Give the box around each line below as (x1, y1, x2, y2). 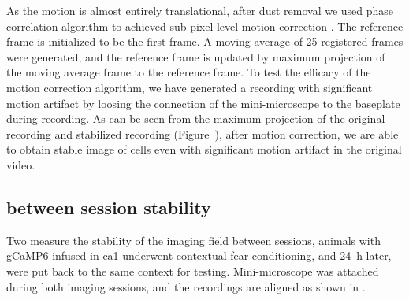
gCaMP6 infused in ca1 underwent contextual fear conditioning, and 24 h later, (6, 247, 392, 264)
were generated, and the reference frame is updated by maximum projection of (6, 48, 385, 65)
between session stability (6, 194, 211, 219)
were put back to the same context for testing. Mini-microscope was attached (6, 262, 379, 279)
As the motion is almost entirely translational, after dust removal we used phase (6, 2, 394, 18)
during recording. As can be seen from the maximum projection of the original (6, 110, 385, 127)
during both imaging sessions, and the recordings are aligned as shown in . (6, 278, 366, 294)
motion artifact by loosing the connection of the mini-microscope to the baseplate (6, 94, 400, 111)
